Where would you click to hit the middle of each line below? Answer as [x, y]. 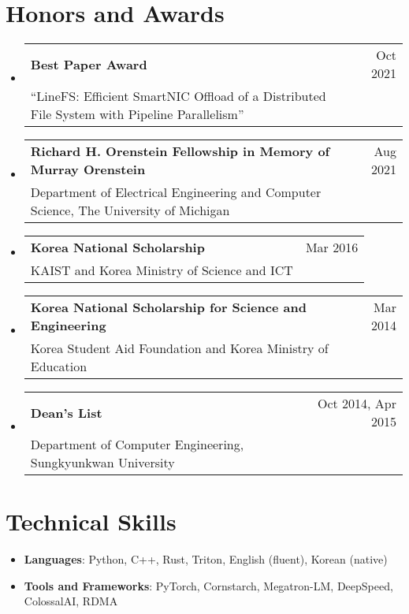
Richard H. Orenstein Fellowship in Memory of [180, 151]
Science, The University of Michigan [130, 210]
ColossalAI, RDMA [71, 601]
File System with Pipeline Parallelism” [137, 114]
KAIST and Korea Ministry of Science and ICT [162, 270]
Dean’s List [66, 412]
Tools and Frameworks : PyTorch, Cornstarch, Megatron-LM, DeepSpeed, [208, 585]
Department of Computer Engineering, [137, 445]
